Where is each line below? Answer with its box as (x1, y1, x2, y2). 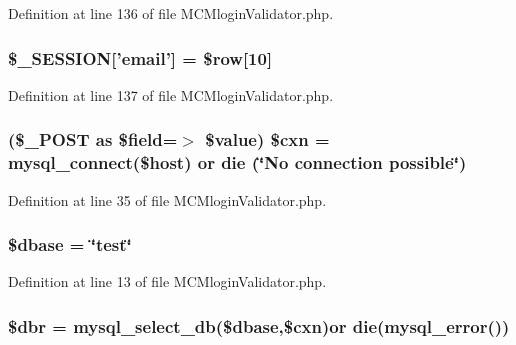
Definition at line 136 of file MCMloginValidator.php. (8, 3, 334, 23)
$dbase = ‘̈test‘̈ (8, 232, 132, 257)
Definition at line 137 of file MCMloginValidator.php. (8, 84, 334, 105)
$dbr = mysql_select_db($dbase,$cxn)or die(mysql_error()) (8, 313, 510, 338)
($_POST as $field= (8, 127, 178, 152)
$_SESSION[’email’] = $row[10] (8, 45, 273, 70)
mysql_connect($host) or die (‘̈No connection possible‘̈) (8, 150, 467, 175)
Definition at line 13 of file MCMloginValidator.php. (8, 271, 327, 292)
